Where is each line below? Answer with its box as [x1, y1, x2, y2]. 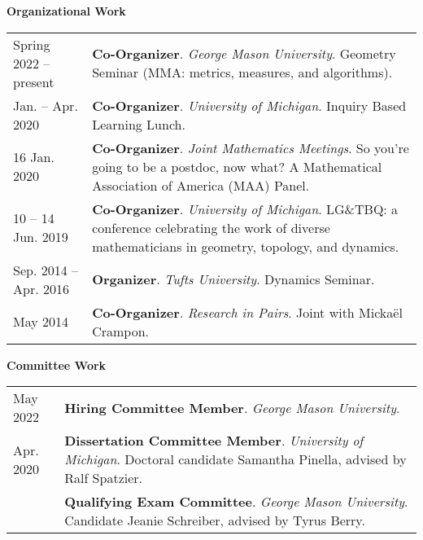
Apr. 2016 [13, 279, 69, 298]
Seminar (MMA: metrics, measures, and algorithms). [92, 63, 393, 82]
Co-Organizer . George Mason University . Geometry [92, 44, 396, 64]
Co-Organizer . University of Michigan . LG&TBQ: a [92, 199, 399, 218]
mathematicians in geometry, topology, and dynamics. [92, 236, 399, 256]
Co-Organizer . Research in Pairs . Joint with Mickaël [92, 302, 403, 322]
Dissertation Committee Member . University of [64, 431, 364, 450]
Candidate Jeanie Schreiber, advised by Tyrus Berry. [64, 511, 365, 530]
